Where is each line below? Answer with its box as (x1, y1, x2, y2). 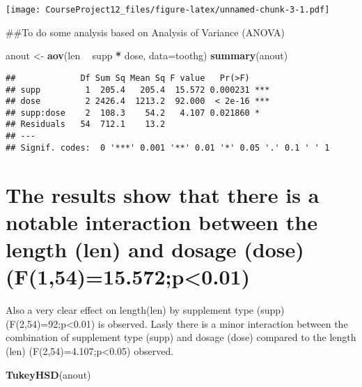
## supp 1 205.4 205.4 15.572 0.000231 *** (6, 84, 270, 95)
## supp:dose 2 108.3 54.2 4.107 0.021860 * (6, 107, 260, 118)
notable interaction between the (6, 207, 317, 236)
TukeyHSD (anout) (6, 367, 91, 381)
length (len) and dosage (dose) (6, 235, 304, 263)
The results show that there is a (6, 180, 320, 208)
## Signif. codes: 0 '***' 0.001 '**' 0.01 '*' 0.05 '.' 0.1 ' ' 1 (6, 142, 330, 153)
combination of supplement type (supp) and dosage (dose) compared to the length (6, 330, 356, 344)
